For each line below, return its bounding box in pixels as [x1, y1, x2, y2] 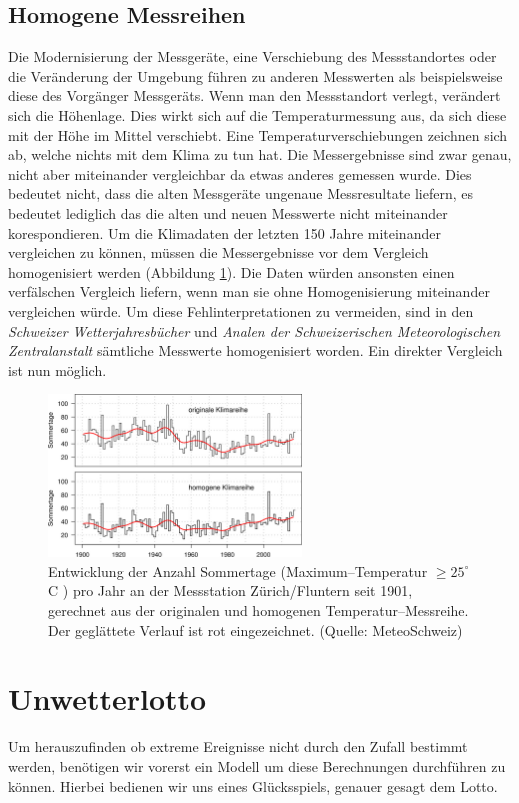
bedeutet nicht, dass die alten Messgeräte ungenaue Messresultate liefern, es [8, 183, 474, 204]
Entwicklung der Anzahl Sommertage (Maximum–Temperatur [48, 560, 428, 581]
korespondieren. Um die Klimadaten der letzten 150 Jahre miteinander [8, 222, 441, 243]
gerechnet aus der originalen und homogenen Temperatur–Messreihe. [48, 600, 469, 621]
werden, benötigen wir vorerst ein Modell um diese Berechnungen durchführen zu [8, 755, 506, 776]
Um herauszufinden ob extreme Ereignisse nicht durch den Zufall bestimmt [8, 736, 468, 757]
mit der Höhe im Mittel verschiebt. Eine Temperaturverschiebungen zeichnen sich [8, 124, 508, 145]
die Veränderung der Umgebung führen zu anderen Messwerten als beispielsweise [8, 65, 503, 86]
